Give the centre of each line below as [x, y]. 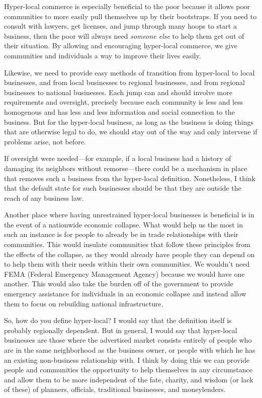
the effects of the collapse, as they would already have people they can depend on [129, 254]
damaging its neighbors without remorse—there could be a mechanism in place [126, 168]
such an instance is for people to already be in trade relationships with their [121, 234]
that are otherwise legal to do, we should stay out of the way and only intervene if [131, 132]
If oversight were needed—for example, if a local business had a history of [118, 158]
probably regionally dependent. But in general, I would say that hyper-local [121, 330]
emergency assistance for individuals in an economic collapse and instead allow [125, 294]
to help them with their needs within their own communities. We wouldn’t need [127, 264]
